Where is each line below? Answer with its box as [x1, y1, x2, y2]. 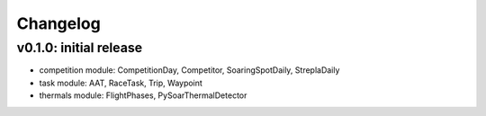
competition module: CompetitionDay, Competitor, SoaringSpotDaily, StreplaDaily [39, 65, 340, 76]
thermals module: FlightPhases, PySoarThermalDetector [39, 90, 247, 101]
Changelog [16, 13, 101, 33]
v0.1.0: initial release [16, 40, 143, 56]
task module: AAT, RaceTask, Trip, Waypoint [39, 77, 202, 88]
